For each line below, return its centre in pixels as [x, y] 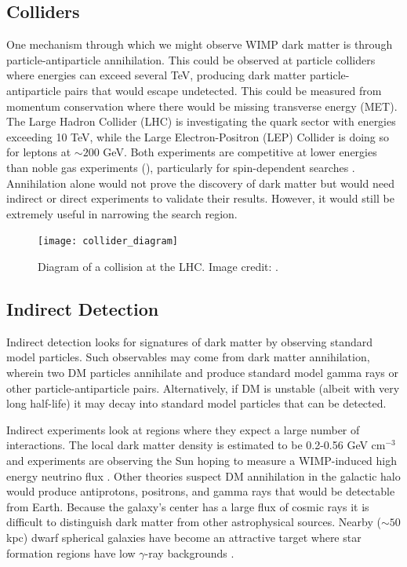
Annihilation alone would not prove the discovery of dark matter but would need [200, 183]
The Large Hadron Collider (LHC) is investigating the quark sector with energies [201, 121]
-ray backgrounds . [189, 552]
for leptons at [39, 152]
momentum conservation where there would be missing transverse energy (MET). [202, 106]
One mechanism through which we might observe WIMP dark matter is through [200, 44]
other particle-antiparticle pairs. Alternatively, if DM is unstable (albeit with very [203, 388]
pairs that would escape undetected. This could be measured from [223, 90]
